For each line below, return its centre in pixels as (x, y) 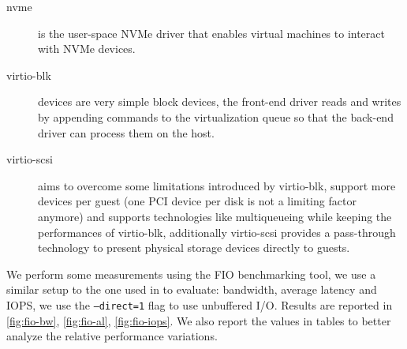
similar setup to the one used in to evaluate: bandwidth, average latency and (192, 289)
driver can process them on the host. (126, 132)
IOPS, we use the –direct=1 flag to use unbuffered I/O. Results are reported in (200, 304)
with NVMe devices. (87, 49)
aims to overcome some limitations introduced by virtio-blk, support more (217, 185)
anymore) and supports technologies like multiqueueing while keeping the (215, 216)
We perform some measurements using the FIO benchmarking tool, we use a (191, 274)
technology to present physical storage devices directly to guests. (194, 248)
